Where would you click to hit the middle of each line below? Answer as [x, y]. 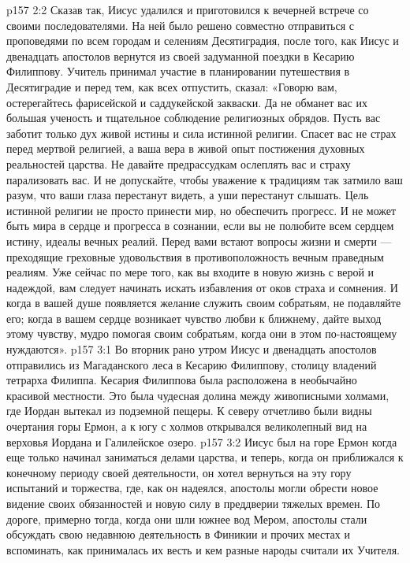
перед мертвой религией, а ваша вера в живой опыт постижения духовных [186, 148]
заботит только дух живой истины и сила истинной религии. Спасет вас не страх [201, 133]
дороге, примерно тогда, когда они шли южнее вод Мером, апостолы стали [187, 519]
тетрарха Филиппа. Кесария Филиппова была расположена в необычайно [182, 380]
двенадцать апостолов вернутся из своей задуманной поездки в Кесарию [181, 56]
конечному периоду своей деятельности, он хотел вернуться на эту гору [179, 472]
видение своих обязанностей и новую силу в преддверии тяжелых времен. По [194, 503]
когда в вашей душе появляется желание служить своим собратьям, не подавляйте [204, 303]
